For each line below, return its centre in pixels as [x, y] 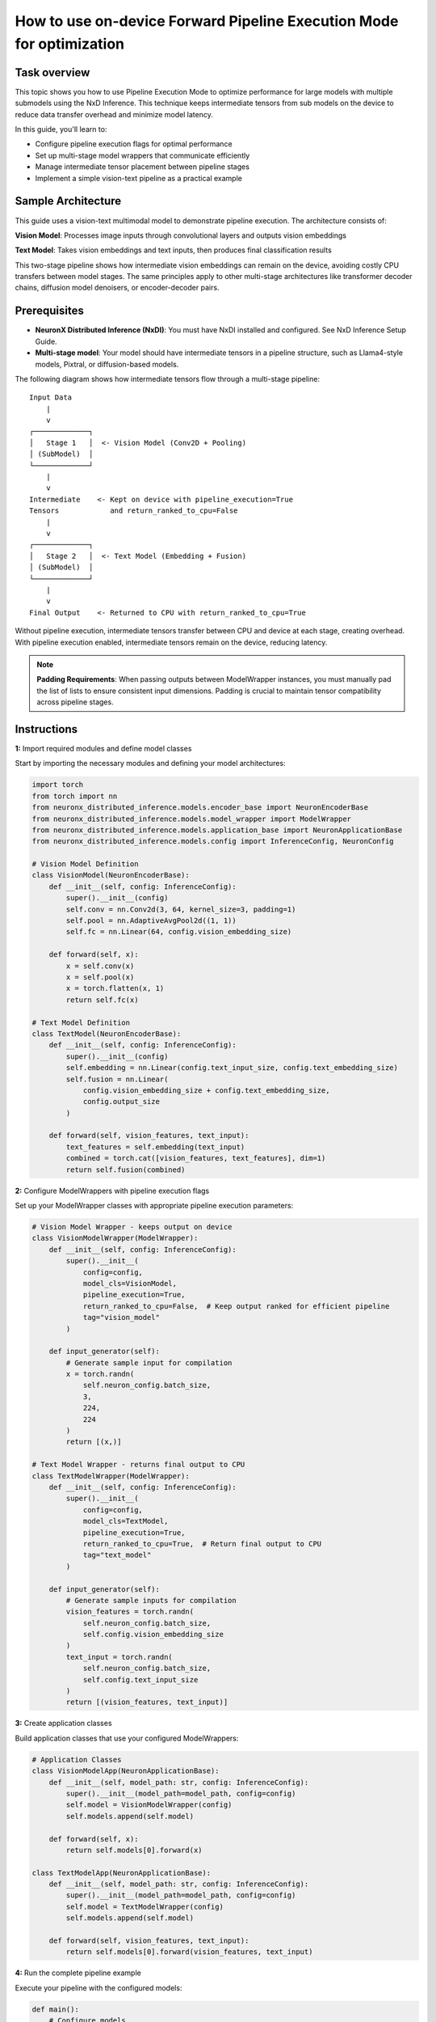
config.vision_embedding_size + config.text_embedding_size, [206, 1090]
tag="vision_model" [122, 1318]
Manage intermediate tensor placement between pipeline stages [143, 167]
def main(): [56, 2009]
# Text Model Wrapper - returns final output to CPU [138, 1465]
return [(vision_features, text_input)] [147, 1702]
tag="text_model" [117, 1555]
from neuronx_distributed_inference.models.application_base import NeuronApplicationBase [217, 830]
